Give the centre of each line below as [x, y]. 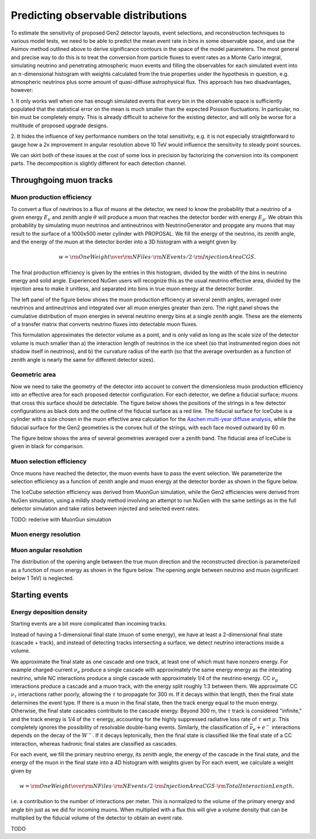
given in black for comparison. [47, 446]
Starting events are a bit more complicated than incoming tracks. [89, 624]
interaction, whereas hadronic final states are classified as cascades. [94, 743]
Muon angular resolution [47, 550]
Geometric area [33, 375]
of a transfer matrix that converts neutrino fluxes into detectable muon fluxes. [104, 324]
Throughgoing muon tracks [62, 180]
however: [22, 90]
